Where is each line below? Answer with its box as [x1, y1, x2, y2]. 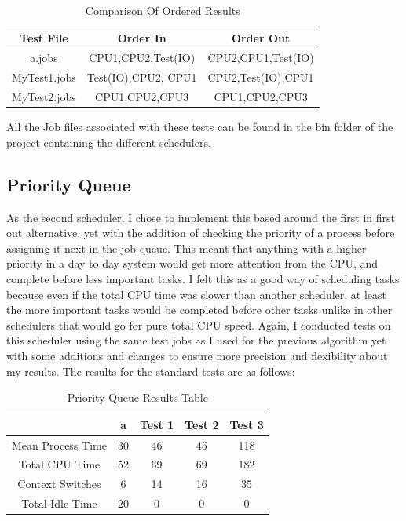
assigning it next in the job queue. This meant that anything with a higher [6, 239, 367, 256]
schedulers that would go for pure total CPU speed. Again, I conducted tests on [6, 316, 391, 333]
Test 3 [229, 416, 264, 432]
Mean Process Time [12, 436, 107, 453]
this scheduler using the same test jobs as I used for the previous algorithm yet [6, 332, 386, 348]
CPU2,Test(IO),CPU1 [207, 69, 314, 86]
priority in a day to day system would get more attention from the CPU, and [6, 255, 379, 271]
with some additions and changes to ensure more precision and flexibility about [6, 347, 388, 363]
